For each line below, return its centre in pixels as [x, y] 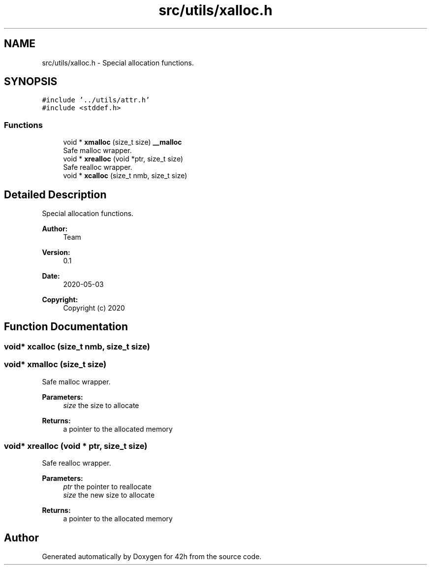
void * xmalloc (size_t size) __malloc [123, 142]
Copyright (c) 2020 [94, 308]
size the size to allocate [101, 405]
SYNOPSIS [31, 82]
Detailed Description [55, 194]
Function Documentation [66, 327]
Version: [56, 253]
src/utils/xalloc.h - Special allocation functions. [118, 63]
